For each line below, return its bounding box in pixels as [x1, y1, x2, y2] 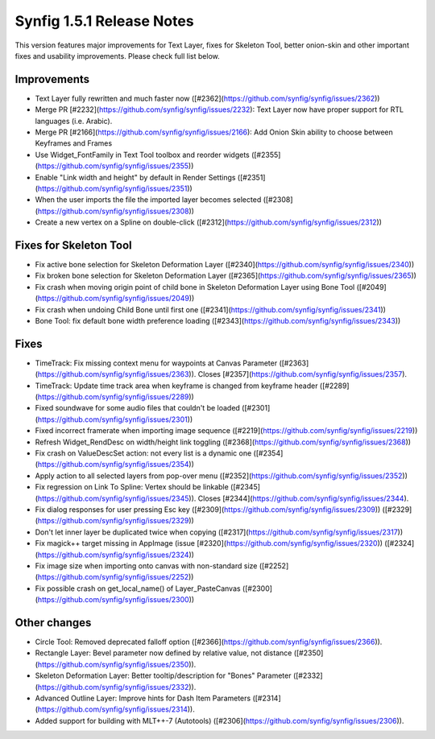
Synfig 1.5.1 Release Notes [14, 12, 194, 30]
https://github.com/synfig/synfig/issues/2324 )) [37, 550, 195, 559]
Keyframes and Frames [35, 138, 113, 148]
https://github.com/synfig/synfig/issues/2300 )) [37, 595, 195, 605]
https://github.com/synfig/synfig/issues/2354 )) [37, 460, 195, 469]
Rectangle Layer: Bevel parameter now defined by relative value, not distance [35, 648, 292, 658]
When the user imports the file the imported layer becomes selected [35, 195, 262, 204]
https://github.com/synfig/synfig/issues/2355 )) [37, 161, 194, 171]
